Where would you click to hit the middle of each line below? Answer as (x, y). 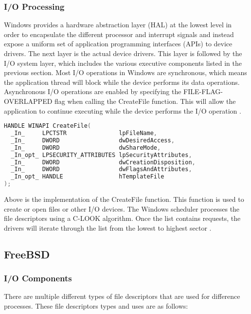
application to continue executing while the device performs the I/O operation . (123, 110)
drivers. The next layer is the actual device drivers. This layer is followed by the (123, 53)
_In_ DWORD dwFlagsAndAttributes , (101, 169)
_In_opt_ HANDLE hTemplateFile (88, 177)
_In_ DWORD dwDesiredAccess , (93, 140)
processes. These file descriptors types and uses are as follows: (96, 306)
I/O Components (38, 278)
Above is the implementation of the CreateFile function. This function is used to (124, 199)
